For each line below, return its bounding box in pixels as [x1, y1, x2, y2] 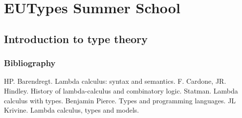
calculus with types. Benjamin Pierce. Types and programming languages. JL [4, 95, 236, 105]
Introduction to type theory [4, 31, 148, 46]
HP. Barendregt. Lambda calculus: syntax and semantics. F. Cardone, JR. [4, 76, 226, 86]
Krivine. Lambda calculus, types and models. [4, 105, 139, 115]
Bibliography [4, 57, 56, 69]
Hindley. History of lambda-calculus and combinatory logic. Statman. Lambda [4, 85, 238, 95]
